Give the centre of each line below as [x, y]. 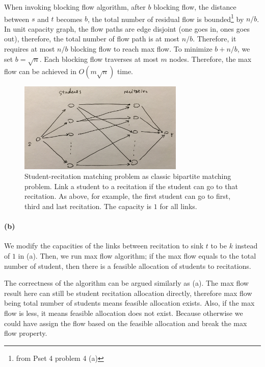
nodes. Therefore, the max [210, 59]
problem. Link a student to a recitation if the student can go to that [131, 186]
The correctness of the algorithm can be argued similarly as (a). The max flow [126, 283]
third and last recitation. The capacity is [88, 206]
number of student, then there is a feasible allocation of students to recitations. [128, 266]
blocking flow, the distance [195, 7]
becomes [69, 19]
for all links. [178, 206]
